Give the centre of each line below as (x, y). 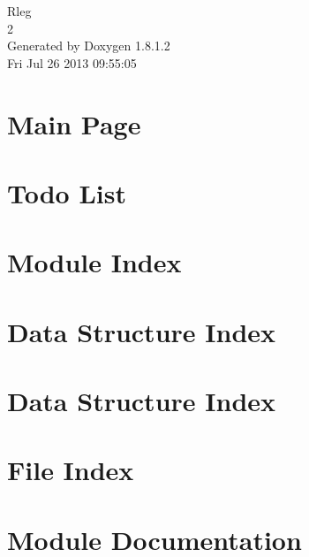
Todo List (67, 192)
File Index (71, 470)
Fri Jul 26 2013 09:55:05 (72, 62)
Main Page (74, 123)
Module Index (94, 262)
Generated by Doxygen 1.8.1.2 (89, 46)
